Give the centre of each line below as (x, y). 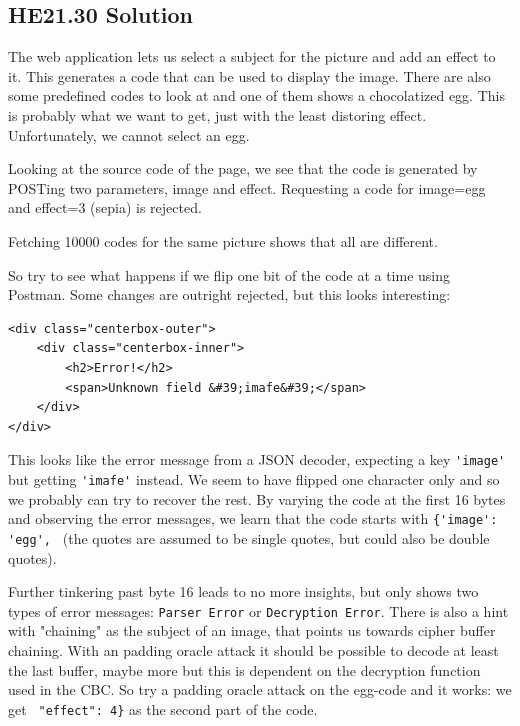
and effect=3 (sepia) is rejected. (105, 207)
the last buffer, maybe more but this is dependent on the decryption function (244, 669)
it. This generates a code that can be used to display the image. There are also (249, 75)
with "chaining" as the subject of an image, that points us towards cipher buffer (252, 630)
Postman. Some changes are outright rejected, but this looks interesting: (229, 294)
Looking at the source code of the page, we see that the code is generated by (243, 168)
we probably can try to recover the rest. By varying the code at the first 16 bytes (257, 498)
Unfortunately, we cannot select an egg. (129, 134)
